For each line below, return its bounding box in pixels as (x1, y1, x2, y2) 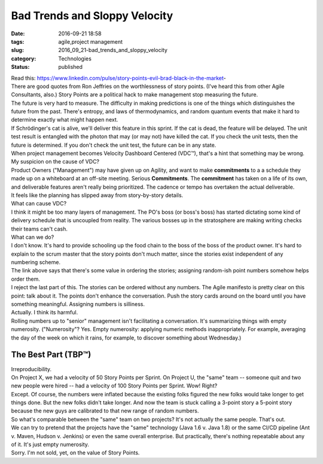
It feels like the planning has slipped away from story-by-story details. (11, 192, 184, 199)
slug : (11, 47, 24, 54)
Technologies (58, 54, 92, 62)
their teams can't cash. (11, 225, 68, 232)
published (58, 63, 83, 71)
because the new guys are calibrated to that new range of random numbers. (11, 407, 199, 414)
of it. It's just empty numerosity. (11, 441, 90, 448)
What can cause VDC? (11, 200, 67, 207)
